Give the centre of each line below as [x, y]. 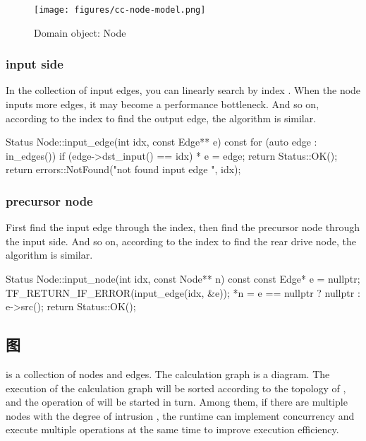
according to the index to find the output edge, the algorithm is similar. [161, 118]
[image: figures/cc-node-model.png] [120, 10]
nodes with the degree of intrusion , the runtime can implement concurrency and [180, 415]
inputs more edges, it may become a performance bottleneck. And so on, [163, 104]
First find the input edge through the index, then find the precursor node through [183, 227]
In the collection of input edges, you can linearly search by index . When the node [183, 90]
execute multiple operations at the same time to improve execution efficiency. [172, 429]
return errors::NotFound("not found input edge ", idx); [123, 169]
